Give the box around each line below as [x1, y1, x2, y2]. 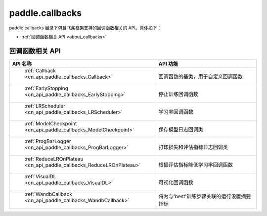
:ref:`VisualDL [24, 173, 56, 180]
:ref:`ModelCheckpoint [24, 120, 77, 127]
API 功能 [158, 60, 178, 67]
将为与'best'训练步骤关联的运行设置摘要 [158, 193, 251, 200]
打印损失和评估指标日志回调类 [158, 144, 228, 151]
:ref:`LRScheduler [24, 102, 66, 109]
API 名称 [12, 60, 32, 67]
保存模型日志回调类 [158, 126, 204, 133]
